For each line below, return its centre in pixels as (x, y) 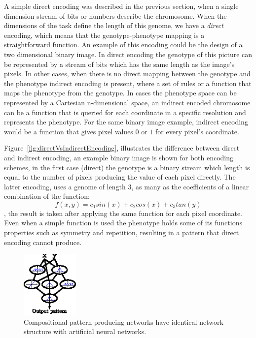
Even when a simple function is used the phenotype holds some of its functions (123, 223)
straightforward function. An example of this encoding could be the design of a (123, 45)
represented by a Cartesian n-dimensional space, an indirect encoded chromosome (127, 102)
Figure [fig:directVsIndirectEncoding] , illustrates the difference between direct (122, 148)
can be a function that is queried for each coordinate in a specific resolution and (125, 112)
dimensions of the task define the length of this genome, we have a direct (114, 25)
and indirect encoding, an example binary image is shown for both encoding (119, 157)
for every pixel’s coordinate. (197, 131)
